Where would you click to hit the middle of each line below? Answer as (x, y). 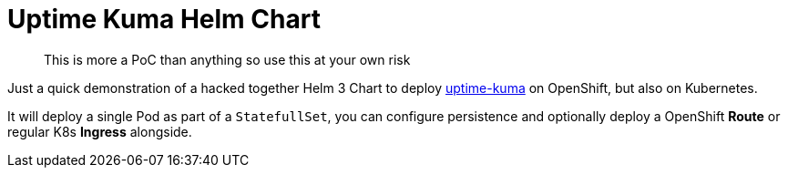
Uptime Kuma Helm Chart (164, 19)
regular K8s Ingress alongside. (100, 131)
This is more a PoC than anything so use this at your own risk (227, 59)
